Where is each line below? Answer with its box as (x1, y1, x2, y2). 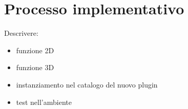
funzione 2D (16, 45, 54, 55)
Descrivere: (4, 28, 38, 38)
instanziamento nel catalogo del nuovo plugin (16, 79, 158, 90)
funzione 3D (16, 62, 54, 73)
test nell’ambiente (16, 96, 72, 107)
